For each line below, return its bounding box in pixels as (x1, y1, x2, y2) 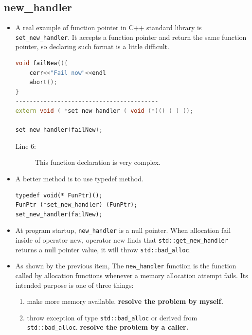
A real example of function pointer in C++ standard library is (15, 22, 202, 33)
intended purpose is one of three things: (15, 280, 134, 290)
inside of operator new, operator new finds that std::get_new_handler (15, 235, 228, 245)
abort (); (29, 79, 57, 86)
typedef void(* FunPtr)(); (15, 192, 103, 199)
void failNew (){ (15, 60, 68, 67)
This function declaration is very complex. (35, 157, 161, 167)
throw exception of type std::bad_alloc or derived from (27, 312, 198, 322)
